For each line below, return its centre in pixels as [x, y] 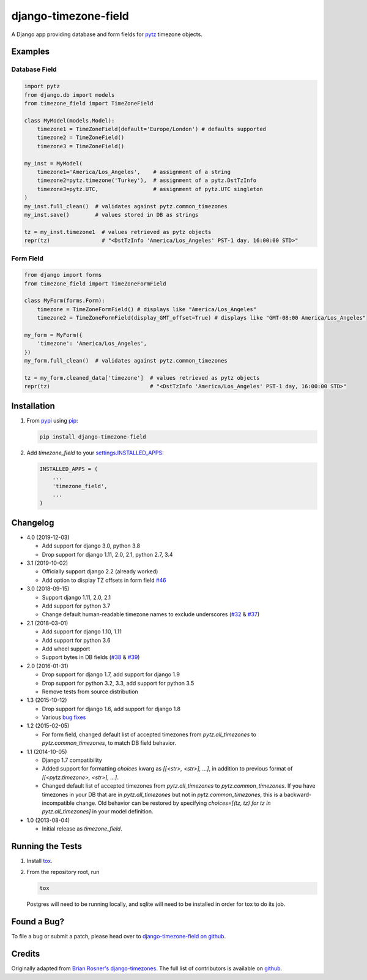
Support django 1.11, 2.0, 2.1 [76, 597]
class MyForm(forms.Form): [65, 301]
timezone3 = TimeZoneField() [81, 146]
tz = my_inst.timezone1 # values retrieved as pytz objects [118, 232]
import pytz [42, 86]
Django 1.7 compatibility [72, 760]
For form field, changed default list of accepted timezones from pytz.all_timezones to [149, 734]
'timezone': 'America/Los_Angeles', [92, 344]
